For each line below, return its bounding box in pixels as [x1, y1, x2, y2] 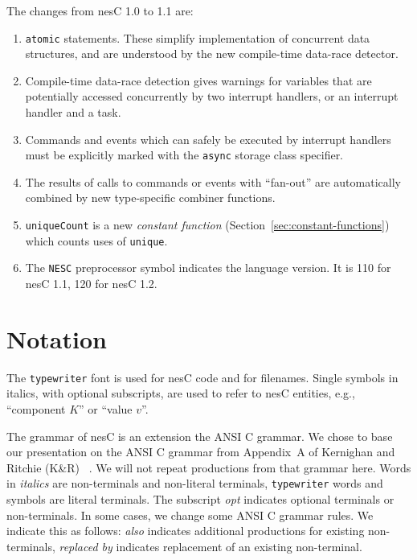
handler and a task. [25, 104, 121, 121]
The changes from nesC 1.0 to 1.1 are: [6, 2, 194, 19]
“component [6, 401, 66, 417]
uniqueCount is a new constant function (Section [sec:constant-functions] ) [25, 216, 390, 233]
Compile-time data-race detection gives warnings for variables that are [25, 72, 372, 89]
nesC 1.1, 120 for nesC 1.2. [25, 275, 157, 292]
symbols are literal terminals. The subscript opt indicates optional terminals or [6, 491, 395, 508]
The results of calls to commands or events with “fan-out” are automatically [25, 173, 401, 190]
